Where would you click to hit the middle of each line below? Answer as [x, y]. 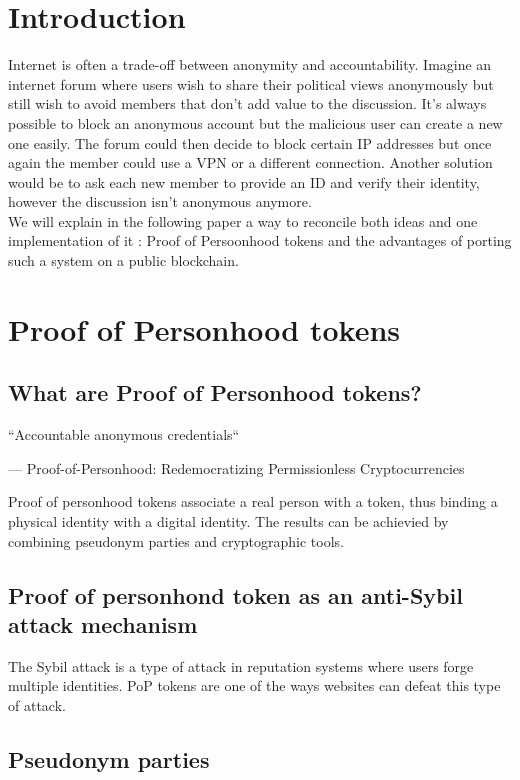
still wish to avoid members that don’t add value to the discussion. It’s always [247, 103]
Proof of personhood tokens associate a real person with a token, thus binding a [253, 501]
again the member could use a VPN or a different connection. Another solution [250, 162]
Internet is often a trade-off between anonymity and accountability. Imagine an [250, 64]
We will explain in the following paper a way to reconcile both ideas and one [243, 220]
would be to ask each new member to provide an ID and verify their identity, [244, 181]
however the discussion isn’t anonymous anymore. [160, 201]
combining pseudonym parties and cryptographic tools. [176, 540]
